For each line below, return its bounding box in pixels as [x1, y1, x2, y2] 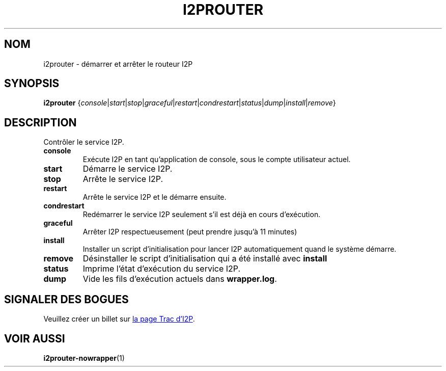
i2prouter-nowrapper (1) [43, 353, 125, 362]
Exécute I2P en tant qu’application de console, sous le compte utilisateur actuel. [82, 155, 351, 164]
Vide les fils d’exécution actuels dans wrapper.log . [82, 274, 277, 284]
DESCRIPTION [4, 116, 77, 129]
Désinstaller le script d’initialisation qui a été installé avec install [82, 253, 327, 264]
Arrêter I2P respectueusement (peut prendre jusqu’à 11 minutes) [82, 227, 297, 236]
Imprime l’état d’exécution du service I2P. [82, 263, 241, 274]
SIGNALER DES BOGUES [4, 293, 129, 306]
